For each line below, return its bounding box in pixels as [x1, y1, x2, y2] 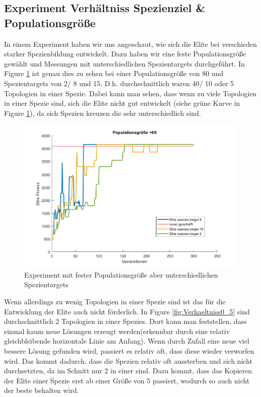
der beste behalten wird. [4, 385, 79, 395]
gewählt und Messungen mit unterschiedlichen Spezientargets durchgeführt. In [4, 58, 245, 69]
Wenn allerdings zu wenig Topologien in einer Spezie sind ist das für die [4, 296, 226, 306]
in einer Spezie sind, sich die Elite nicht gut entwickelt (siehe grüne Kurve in [4, 98, 240, 108]
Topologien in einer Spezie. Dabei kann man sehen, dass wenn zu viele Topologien [4, 88, 257, 98]
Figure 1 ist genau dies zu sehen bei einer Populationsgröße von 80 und [4, 68, 223, 79]
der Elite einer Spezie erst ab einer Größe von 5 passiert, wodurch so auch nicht [4, 375, 250, 385]
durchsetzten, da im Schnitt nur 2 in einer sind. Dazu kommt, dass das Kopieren [4, 365, 252, 376]
